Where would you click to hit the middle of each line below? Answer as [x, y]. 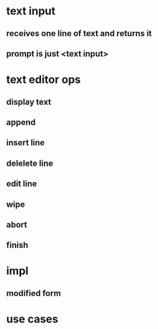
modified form [34, 293]
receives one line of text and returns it [79, 33]
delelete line [30, 163]
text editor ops [44, 80]
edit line [22, 184]
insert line [26, 143]
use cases [32, 319]
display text [29, 102]
